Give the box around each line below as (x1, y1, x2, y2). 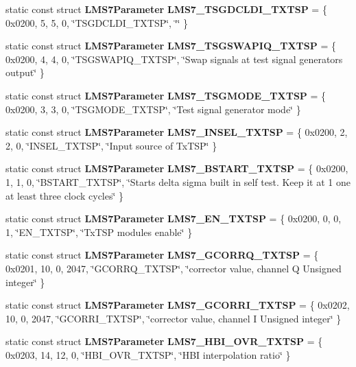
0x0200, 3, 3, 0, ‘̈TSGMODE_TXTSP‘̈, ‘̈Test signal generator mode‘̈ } (5, 102, 301, 116)
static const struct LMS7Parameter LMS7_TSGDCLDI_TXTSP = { (5, 2, 327, 16)
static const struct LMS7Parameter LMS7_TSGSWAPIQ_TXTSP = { (5, 38, 336, 53)
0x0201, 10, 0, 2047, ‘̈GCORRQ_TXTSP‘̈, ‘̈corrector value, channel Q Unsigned (5, 261, 342, 275)
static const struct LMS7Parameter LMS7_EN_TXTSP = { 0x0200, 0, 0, (5, 211, 342, 226)
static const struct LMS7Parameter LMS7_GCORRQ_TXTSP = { (5, 248, 319, 262)
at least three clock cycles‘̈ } (5, 188, 124, 202)
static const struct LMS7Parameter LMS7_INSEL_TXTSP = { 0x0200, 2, (5, 125, 348, 139)
